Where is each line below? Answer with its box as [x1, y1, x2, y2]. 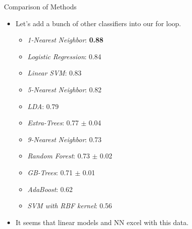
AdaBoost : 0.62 [27, 184, 73, 194]
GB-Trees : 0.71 [27, 167, 73, 177]
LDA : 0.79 [27, 101, 59, 111]
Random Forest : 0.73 [27, 151, 90, 161]
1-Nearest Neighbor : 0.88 [27, 35, 103, 45]
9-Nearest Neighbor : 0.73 [27, 134, 102, 144]
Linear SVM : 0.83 [27, 68, 82, 78]
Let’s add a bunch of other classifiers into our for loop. [15, 18, 181, 28]
